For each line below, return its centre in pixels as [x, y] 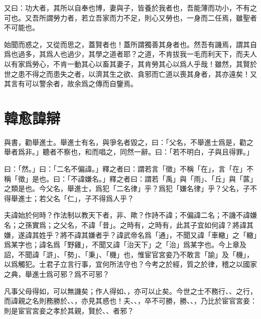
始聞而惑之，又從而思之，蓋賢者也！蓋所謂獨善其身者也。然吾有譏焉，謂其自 [130, 44]
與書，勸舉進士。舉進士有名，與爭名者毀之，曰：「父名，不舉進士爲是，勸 [125, 142]
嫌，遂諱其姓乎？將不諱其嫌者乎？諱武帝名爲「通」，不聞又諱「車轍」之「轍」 [130, 234]
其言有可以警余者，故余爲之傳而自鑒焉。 [71, 84]
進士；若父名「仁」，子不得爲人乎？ [76, 198]
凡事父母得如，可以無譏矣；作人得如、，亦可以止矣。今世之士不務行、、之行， [130, 291]
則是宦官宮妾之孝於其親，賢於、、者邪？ [69, 310]
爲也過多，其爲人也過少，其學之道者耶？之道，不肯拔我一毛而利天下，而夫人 [130, 54]
